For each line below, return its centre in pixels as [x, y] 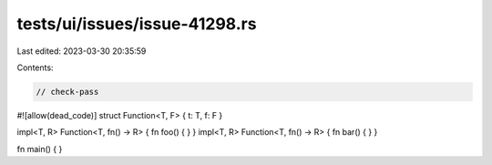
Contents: [35, 67]
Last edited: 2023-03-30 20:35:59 [82, 51]
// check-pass [67, 92]
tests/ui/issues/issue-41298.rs [137, 24]
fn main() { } [40, 149]
